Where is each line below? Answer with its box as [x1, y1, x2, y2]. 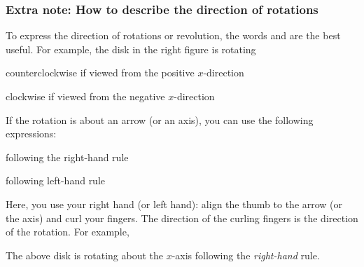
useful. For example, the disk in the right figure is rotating [6, 41, 256, 56]
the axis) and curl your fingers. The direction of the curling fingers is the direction [6, 210, 358, 225]
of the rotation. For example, [6, 224, 129, 239]
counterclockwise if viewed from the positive [6, 65, 195, 80]
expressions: [6, 126, 57, 141]
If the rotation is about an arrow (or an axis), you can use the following [6, 112, 314, 127]
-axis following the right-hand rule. [171, 247, 320, 262]
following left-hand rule [6, 173, 106, 188]
